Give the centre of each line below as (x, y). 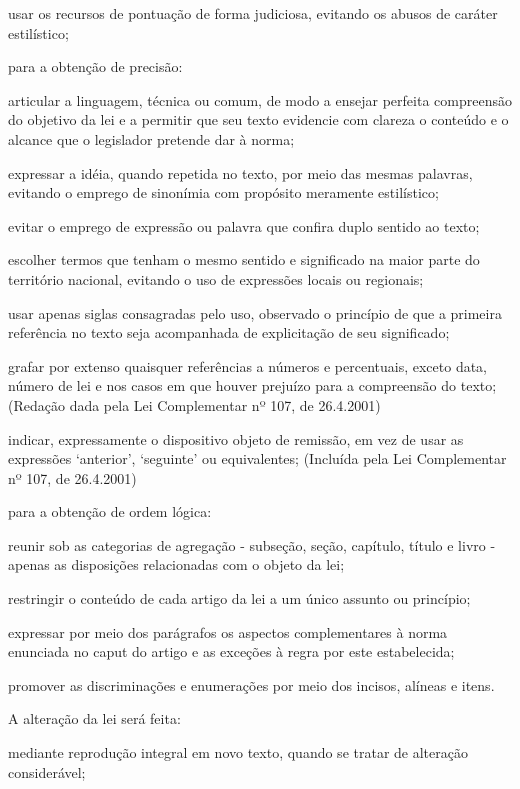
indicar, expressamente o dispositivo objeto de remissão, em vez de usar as (236, 438)
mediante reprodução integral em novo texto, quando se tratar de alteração (238, 752)
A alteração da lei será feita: (94, 718)
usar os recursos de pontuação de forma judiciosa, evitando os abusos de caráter (253, 13)
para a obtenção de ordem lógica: (110, 511)
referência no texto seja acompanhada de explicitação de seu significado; (229, 332)
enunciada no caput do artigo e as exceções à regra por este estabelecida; (231, 651)
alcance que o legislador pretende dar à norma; (151, 138)
